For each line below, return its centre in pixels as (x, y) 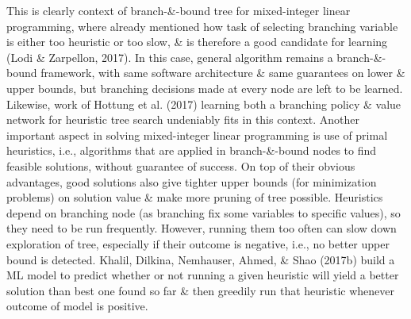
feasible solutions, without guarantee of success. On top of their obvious (181, 165)
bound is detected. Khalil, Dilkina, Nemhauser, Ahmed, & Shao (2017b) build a (201, 259)
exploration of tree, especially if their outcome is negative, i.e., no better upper (198, 243)
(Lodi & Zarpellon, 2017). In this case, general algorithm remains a (170, 57)
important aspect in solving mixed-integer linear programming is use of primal (197, 135)
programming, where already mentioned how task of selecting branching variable (202, 26)
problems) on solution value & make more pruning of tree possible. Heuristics (195, 197)
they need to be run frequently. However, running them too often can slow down (202, 228)
